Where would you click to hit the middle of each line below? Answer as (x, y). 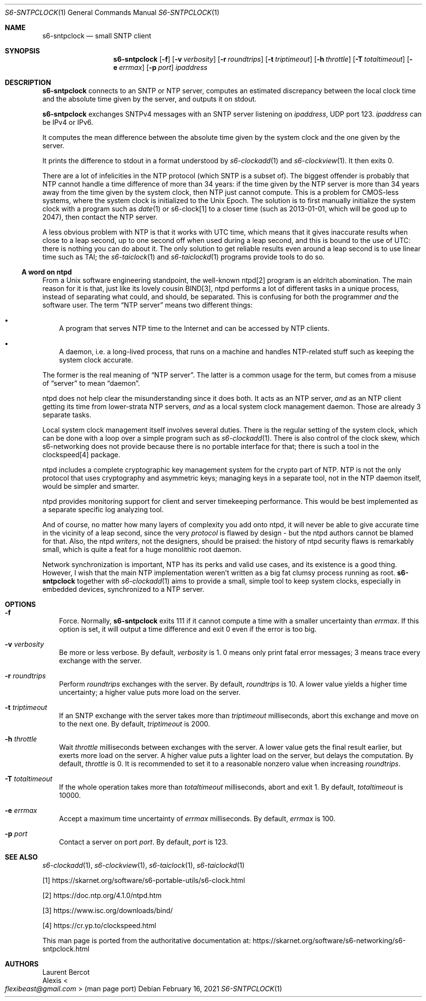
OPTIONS (20, 604)
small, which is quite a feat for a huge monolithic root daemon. (142, 549)
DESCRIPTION (28, 82)
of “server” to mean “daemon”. (91, 383)
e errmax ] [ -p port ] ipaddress (160, 67)
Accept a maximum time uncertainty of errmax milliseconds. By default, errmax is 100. (197, 819)
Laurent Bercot (66, 972)
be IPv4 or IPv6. (68, 122)
